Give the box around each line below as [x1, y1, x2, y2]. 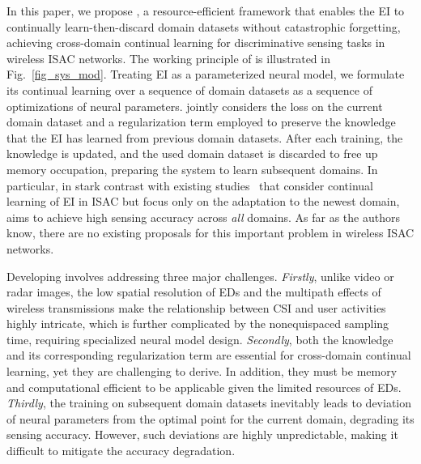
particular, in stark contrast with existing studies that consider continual [6, 177, 373, 194]
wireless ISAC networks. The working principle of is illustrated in [6, 49, 330, 66]
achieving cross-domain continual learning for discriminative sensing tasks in [6, 34, 385, 51]
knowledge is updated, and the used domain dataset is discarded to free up [6, 145, 378, 162]
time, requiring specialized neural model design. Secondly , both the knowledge [6, 330, 393, 347]
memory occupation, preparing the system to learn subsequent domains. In [6, 160, 378, 177]
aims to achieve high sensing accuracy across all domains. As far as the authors [6, 208, 400, 225]
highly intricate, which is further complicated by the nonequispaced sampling [6, 315, 389, 332]
